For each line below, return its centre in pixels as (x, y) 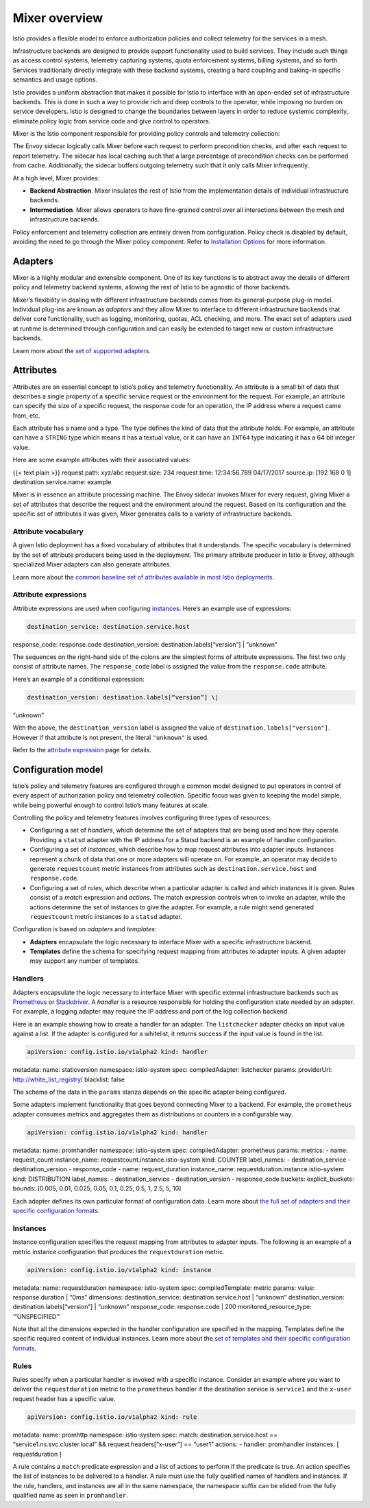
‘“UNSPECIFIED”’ (37, 1316)
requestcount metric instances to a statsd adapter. (106, 916)
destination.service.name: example (62, 482)
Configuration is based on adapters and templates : (85, 929)
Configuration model (58, 769)
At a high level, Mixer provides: (56, 178)
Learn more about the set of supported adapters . (82, 350)
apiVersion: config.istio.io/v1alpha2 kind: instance (119, 1270)
